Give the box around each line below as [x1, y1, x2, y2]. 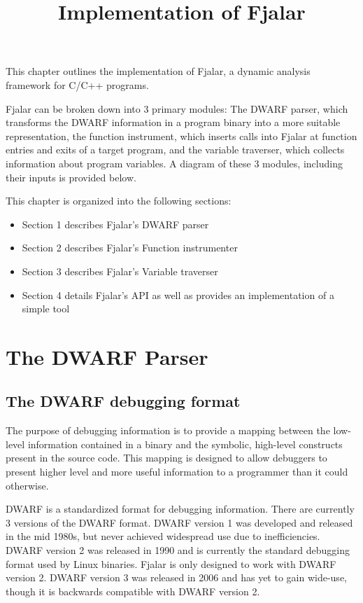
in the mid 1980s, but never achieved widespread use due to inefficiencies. [6, 529, 320, 543]
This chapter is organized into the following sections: [6, 193, 232, 208]
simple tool [22, 301, 70, 316]
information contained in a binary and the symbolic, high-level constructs [27, 436, 343, 451]
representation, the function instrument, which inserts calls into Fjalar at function [6, 128, 357, 143]
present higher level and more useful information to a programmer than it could [6, 464, 348, 479]
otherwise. [6, 478, 49, 492]
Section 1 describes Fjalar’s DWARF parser [22, 216, 209, 231]
